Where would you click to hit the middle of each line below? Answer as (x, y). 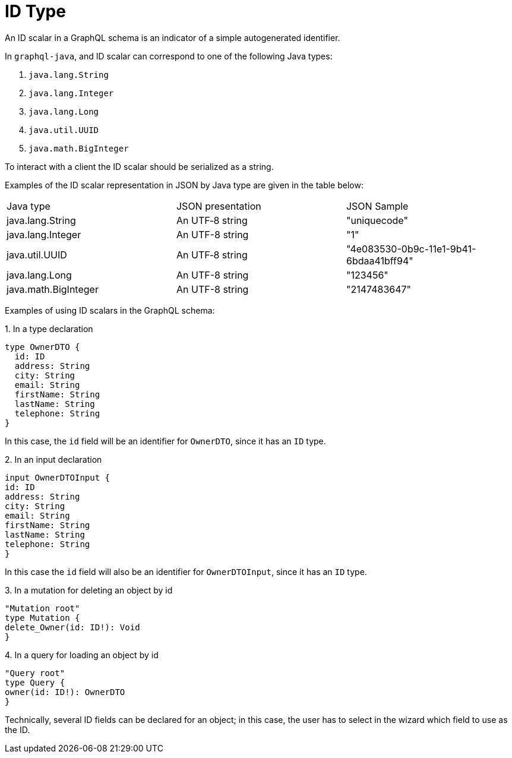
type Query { (35, 682)
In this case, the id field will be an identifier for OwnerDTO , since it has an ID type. (165, 441)
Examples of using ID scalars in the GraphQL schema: (110, 310)
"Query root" (35, 673)
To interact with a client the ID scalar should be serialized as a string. (139, 166)
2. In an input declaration (53, 459)
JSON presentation (219, 206)
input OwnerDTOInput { (58, 477)
